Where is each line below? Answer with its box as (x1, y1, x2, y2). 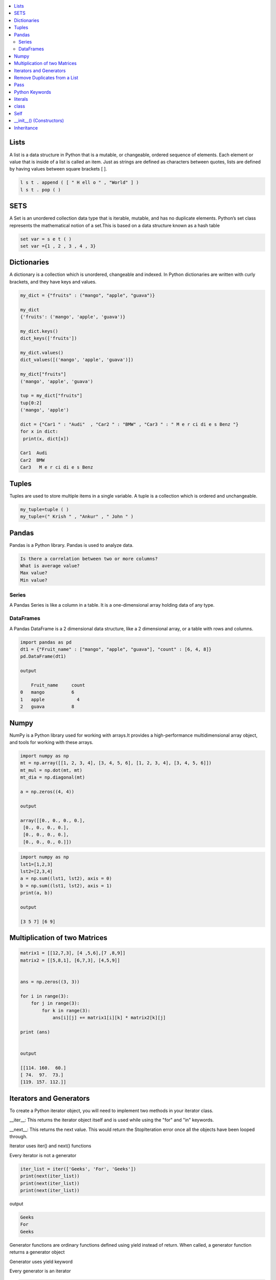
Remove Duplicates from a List (14, 74, 79, 80)
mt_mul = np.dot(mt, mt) (20, 767, 83, 773)
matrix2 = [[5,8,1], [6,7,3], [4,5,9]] (20, 957, 120, 963)
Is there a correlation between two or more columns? (20, 556, 158, 562)
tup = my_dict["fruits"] (20, 393, 83, 399)
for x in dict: (20, 429, 58, 435)
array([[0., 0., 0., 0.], (20, 817, 85, 823)
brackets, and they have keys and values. (9, 279, 97, 285)
